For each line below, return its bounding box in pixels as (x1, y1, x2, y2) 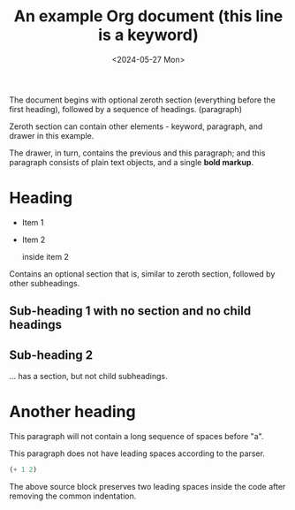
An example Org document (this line (13, 6, 284, 27)
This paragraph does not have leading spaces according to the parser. (9, 448, 265, 459)
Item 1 (21, 217, 44, 227)
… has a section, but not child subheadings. (9, 371, 168, 382)
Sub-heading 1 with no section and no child (9, 303, 252, 319)
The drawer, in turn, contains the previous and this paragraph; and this (9, 148, 266, 158)
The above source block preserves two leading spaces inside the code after (9, 481, 286, 491)
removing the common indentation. (9, 491, 137, 501)
